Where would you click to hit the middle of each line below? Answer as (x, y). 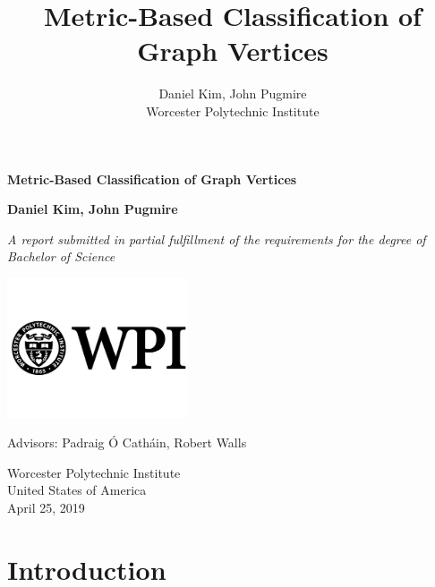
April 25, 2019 (46, 507)
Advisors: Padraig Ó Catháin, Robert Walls (127, 442)
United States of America (77, 490)
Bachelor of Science (61, 256)
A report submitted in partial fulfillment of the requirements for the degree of (217, 238)
